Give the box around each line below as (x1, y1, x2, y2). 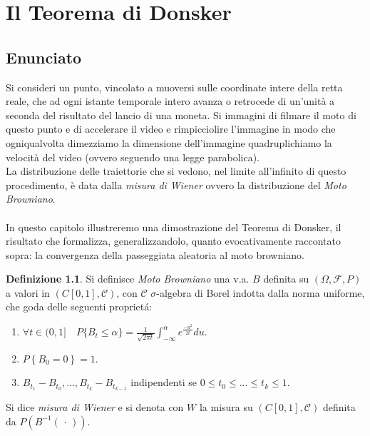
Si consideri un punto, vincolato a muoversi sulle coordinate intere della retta (6, 79, 343, 94)
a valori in (6, 285, 50, 300)
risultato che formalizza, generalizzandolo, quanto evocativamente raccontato (6, 233, 341, 248)
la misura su (199, 400, 253, 415)
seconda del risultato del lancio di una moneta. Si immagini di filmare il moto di (6, 107, 356, 122)
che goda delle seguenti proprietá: (6, 299, 153, 314)
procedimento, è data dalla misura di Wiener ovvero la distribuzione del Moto (6, 177, 346, 192)
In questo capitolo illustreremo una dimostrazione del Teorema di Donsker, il (6, 219, 341, 234)
